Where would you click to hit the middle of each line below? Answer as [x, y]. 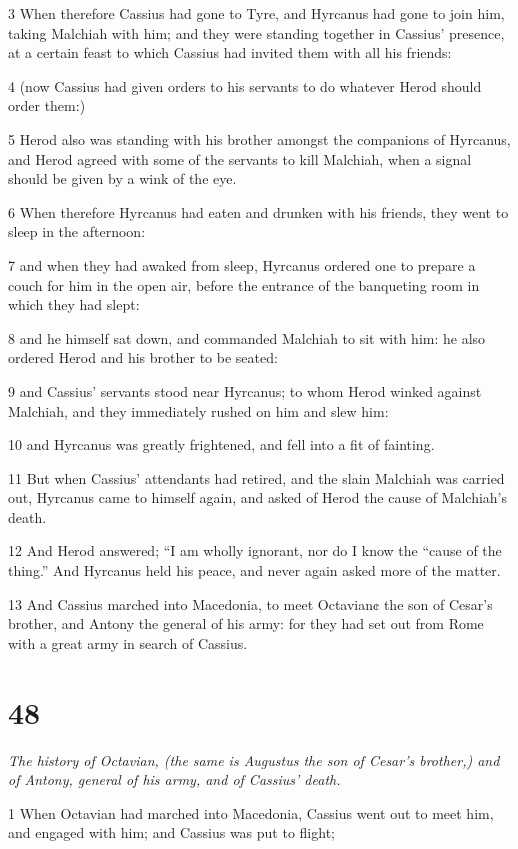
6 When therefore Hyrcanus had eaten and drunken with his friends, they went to [258, 211]
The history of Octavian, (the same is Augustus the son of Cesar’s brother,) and [254, 759]
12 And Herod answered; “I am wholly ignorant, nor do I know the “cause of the [255, 550]
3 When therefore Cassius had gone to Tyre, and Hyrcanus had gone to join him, [256, 13]
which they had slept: [74, 304]
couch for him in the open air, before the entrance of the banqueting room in [244, 284]
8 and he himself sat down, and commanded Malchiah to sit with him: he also [247, 337]
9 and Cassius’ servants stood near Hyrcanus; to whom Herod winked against [245, 390]
